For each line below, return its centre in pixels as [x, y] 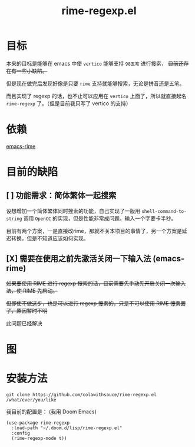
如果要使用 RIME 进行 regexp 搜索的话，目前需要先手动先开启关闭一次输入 [96, 283]
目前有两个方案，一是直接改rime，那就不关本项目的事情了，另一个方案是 [94, 231]
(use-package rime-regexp [38, 423]
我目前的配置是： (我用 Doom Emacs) [52, 412]
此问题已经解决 [24, 323]
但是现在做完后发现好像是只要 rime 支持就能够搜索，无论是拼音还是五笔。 [95, 83]
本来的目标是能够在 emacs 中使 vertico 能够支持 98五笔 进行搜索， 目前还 [95, 63]
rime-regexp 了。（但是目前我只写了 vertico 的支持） [69, 103]
